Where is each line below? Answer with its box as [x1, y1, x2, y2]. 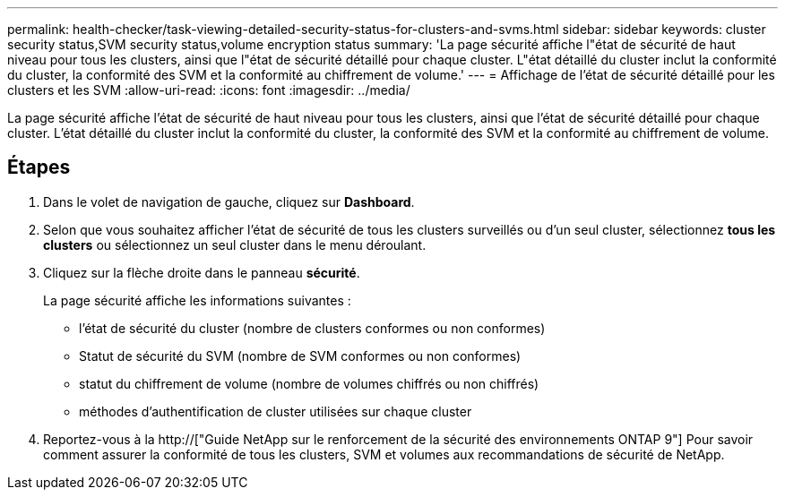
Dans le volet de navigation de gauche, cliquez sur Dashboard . [43, 193, 415, 210]
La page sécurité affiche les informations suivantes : [43, 292, 351, 308]
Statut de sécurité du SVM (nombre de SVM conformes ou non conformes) [79, 347, 522, 364]
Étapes [7, 156, 71, 179]
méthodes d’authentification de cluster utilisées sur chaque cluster [79, 403, 472, 419]
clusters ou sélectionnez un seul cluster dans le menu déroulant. [43, 236, 427, 253]
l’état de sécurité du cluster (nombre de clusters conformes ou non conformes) [79, 320, 546, 336]
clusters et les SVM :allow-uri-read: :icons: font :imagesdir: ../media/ [7, 82, 410, 98]
